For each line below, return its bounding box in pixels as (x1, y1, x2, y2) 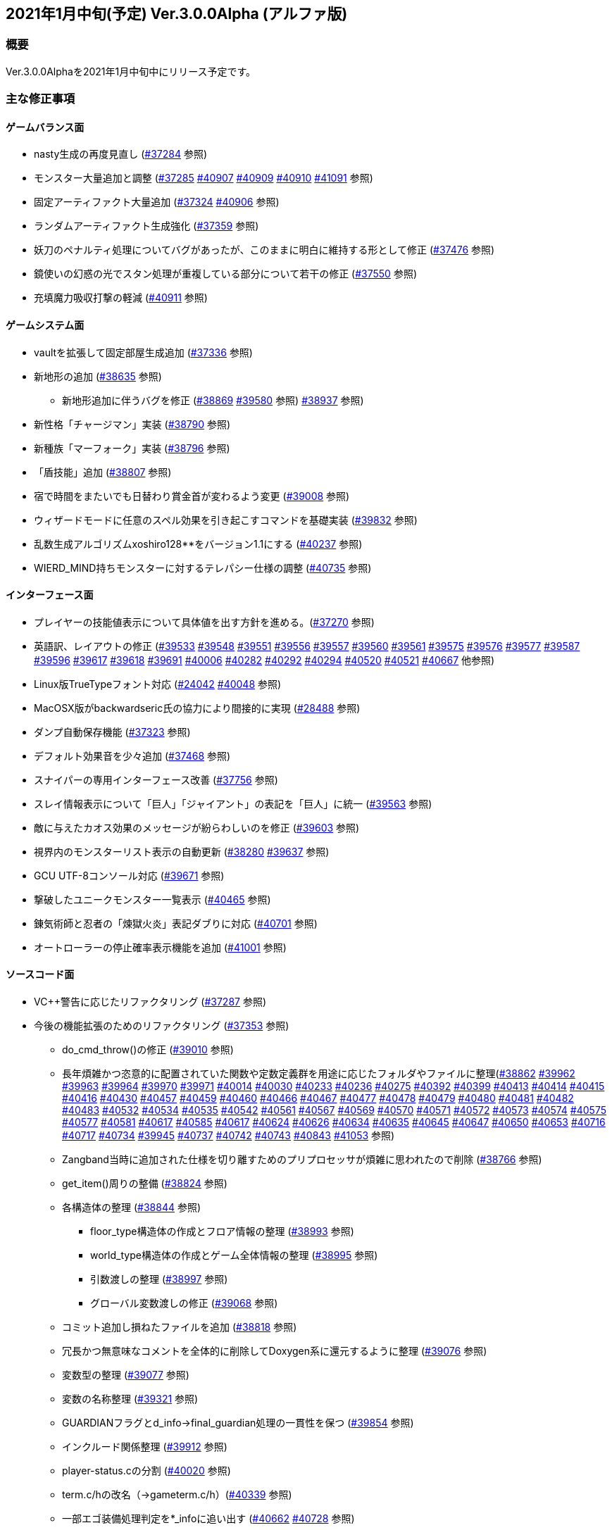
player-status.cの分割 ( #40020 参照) (62, 1465, 231, 1477)
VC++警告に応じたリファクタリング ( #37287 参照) (34, 996, 267, 1008)
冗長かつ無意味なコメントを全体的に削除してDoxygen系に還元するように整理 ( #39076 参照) (62, 1345, 487, 1357)
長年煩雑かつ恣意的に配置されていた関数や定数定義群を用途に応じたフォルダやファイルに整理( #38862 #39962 (62, 1067, 575, 1080)
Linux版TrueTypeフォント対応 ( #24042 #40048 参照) (34, 677, 282, 690)
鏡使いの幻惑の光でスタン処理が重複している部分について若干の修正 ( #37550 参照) (34, 268, 417, 280)
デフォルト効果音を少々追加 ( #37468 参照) (34, 749, 231, 762)
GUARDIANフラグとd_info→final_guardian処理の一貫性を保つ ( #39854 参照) (62, 1417, 414, 1429)
